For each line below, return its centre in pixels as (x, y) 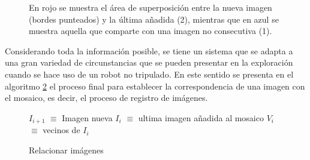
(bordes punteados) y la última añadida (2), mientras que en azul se (154, 19)
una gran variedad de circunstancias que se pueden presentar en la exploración (149, 62)
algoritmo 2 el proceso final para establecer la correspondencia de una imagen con (155, 86)
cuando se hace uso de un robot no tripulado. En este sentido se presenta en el (149, 74)
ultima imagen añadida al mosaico (201, 117)
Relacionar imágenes (66, 150)
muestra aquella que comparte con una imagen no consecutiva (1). (151, 31)
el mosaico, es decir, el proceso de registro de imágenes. (106, 98)
